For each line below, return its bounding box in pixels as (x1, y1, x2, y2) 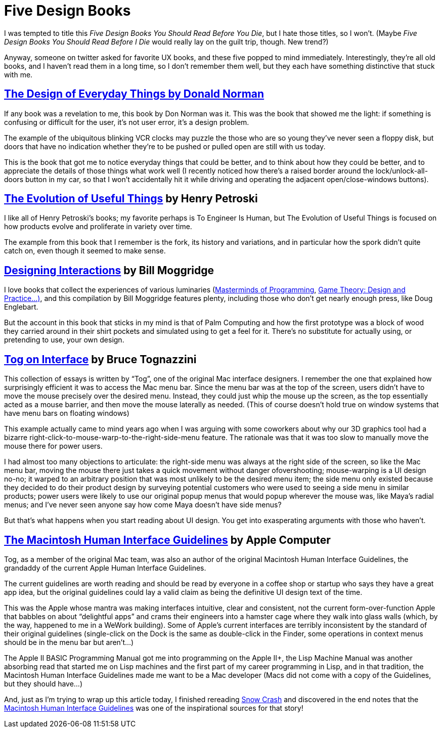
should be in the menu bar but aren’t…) (4, 637, 134, 647)
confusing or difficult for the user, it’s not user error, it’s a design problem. (4, 117, 249, 126)
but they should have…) (4, 679, 83, 688)
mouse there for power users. (4, 442, 103, 451)
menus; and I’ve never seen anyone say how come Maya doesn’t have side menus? (4, 500, 282, 509)
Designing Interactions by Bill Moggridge (4, 264, 214, 277)
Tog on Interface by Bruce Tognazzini (4, 353, 197, 366)
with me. (4, 70, 33, 79)
